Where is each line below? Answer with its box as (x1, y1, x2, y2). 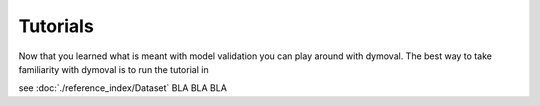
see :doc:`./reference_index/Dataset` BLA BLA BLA (18, 82, 227, 94)
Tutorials (18, 15, 94, 37)
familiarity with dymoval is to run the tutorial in (18, 63, 209, 75)
